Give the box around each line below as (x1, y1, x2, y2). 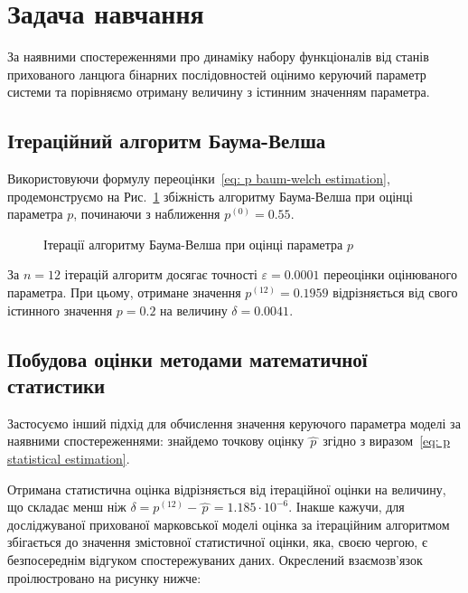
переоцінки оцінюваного (323, 265, 457, 284)
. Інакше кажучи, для (288, 497, 405, 516)
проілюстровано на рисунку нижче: (7, 568, 201, 587)
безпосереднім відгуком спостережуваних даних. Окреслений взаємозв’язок (7, 551, 423, 569)
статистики (7, 372, 106, 400)
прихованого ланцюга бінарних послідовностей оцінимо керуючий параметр (7, 64, 426, 83)
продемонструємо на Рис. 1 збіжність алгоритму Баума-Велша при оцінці (7, 186, 413, 205)
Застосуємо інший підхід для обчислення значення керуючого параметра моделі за (7, 413, 461, 432)
